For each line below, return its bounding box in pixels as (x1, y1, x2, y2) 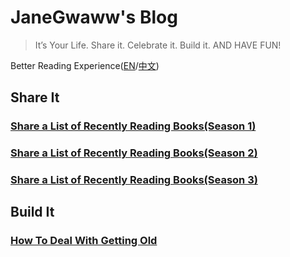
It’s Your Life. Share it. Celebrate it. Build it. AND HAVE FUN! (34, 39, 282, 51)
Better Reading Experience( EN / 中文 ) (10, 59, 160, 71)
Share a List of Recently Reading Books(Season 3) (10, 173, 258, 187)
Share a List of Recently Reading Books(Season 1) (10, 119, 257, 133)
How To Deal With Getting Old (10, 234, 158, 248)
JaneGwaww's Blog (10, 6, 178, 29)
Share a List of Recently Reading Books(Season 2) (10, 146, 258, 160)
